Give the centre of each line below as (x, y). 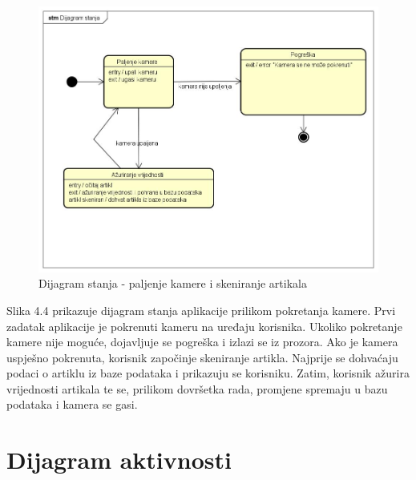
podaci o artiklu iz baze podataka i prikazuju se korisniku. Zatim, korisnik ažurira (208, 373)
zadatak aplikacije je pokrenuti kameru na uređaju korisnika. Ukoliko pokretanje (204, 326)
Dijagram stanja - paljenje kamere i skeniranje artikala (173, 283)
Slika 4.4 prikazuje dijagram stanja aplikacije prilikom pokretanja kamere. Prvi (201, 310)
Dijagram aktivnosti (119, 460)
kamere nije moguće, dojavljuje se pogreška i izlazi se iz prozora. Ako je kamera (202, 342)
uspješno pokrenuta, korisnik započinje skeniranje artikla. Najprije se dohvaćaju (202, 357)
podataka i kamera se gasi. (72, 404)
